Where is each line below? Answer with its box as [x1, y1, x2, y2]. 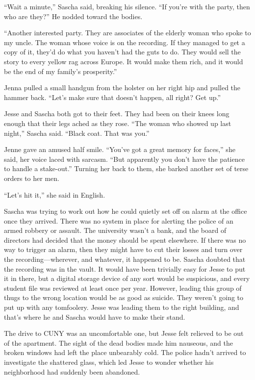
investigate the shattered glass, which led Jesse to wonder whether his [4, 357, 214, 367]
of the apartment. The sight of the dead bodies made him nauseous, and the [4, 337, 233, 348]
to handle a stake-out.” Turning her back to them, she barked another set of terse [4, 163, 249, 174]
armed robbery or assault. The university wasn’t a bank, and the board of [4, 225, 227, 235]
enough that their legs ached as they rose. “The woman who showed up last [4, 118, 231, 128]
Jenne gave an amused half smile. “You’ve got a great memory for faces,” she [4, 144, 235, 154]
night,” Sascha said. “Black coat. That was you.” [4, 127, 150, 138]
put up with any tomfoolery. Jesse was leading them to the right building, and [4, 302, 239, 312]
